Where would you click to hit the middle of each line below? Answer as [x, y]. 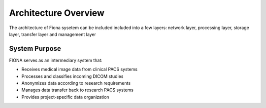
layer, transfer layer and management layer [52, 34]
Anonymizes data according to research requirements [76, 83]
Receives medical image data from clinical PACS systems [80, 70]
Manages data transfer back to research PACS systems [78, 90]
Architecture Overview [57, 13]
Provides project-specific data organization [65, 97]
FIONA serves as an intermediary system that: [56, 60]
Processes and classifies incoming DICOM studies [72, 76]
